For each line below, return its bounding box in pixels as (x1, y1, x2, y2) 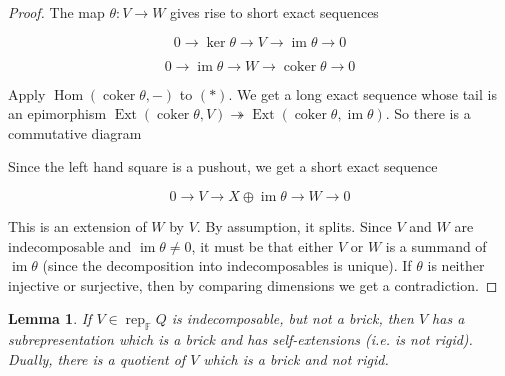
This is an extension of (8, 215, 147, 236)
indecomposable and (8, 235, 132, 256)
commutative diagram (8, 122, 142, 143)
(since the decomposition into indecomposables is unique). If (42, 255, 412, 276)
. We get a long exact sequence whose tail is (228, 83, 497, 104)
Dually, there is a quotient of (8, 348, 186, 369)
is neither (427, 255, 485, 276)
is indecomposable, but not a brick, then (171, 308, 414, 329)
